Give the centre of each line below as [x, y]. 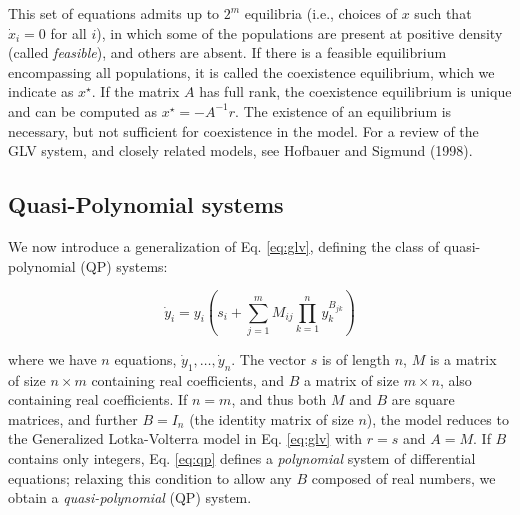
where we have [52, 358]
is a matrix [463, 358]
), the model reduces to [437, 418]
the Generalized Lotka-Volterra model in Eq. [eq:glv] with [185, 438]
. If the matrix [135, 91]
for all [68, 32]
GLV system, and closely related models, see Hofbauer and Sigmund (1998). [240, 150]
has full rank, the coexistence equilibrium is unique [355, 91]
